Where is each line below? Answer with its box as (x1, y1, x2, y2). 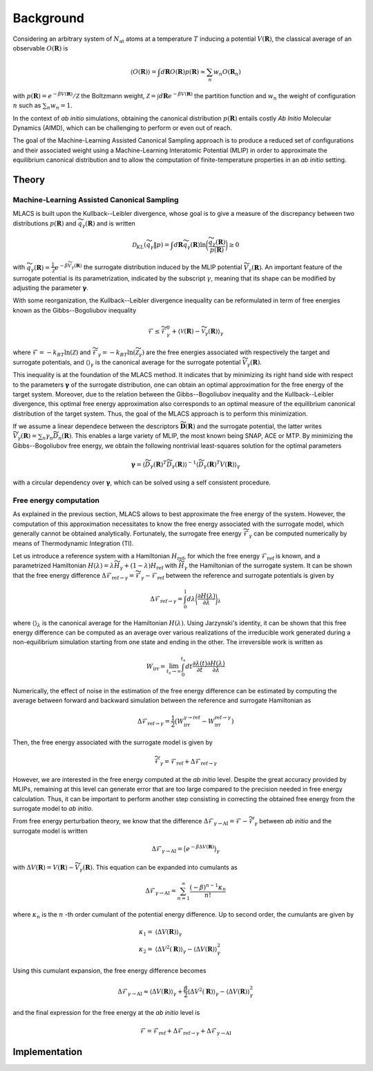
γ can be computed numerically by (249, 529, 347, 539)
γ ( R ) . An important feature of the (248, 263, 343, 273)
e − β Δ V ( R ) (185, 843, 214, 852)
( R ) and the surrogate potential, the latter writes (185, 422, 323, 430)
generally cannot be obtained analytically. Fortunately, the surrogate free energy (12, 529, 242, 538)
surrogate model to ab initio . (12, 805, 93, 813)
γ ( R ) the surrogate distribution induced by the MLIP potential (71, 262, 242, 271)
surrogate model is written (12, 827, 88, 835)
